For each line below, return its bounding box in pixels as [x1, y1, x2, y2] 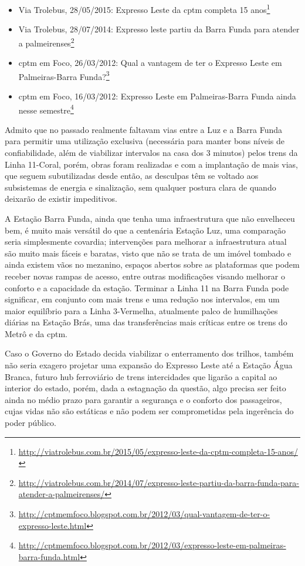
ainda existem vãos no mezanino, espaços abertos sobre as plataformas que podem [5, 258, 300, 271]
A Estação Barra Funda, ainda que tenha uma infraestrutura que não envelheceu [5, 212, 295, 224]
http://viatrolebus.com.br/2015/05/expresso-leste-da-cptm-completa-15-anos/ [18, 445, 298, 457]
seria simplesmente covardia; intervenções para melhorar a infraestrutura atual [5, 235, 287, 248]
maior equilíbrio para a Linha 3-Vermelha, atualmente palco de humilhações [5, 304, 278, 317]
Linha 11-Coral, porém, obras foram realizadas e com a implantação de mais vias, [5, 158, 298, 170]
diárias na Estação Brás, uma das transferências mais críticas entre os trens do [5, 316, 287, 328]
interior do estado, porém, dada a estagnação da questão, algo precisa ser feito [5, 382, 286, 394]
